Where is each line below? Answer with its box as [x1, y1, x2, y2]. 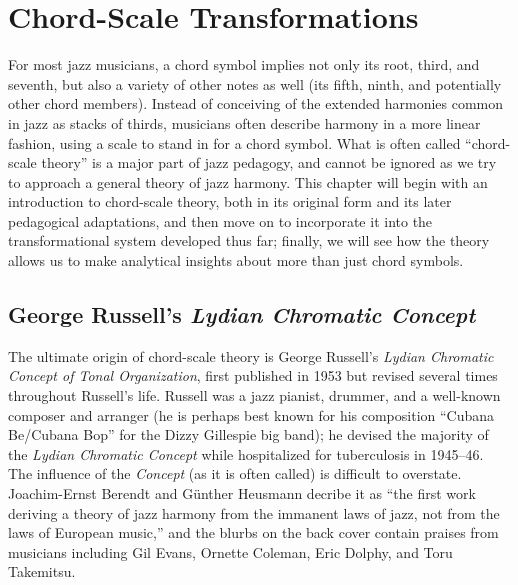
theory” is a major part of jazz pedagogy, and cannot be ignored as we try [41, 152, 497, 173]
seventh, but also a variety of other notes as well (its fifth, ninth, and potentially [8, 73, 502, 94]
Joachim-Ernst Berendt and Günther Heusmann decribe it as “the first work [8, 483, 476, 504]
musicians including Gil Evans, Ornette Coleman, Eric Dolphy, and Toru [8, 541, 453, 562]
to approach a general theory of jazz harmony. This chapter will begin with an [8, 171, 488, 192]
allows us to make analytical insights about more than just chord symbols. [8, 250, 464, 271]
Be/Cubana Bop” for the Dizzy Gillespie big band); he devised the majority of [8, 424, 489, 445]
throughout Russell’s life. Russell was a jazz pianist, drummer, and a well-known [8, 385, 501, 406]
